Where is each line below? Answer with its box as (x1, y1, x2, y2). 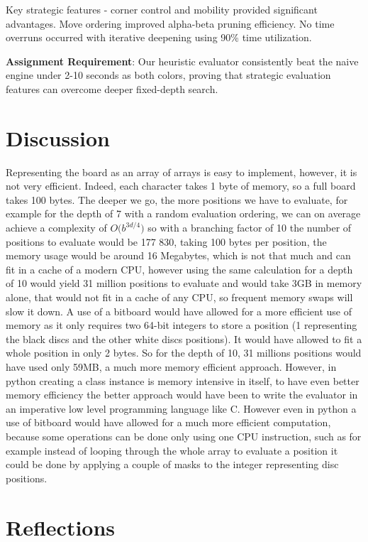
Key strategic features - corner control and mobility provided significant (6, 2, 318, 16)
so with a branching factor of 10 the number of (147, 220, 352, 235)
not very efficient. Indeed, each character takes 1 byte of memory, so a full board (6, 178, 356, 193)
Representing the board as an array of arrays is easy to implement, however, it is (6, 164, 357, 179)
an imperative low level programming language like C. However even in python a (6, 401, 357, 416)
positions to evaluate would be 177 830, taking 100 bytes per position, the (6, 234, 327, 249)
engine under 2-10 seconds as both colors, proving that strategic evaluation (6, 67, 331, 82)
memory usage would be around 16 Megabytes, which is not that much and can (6, 248, 351, 263)
